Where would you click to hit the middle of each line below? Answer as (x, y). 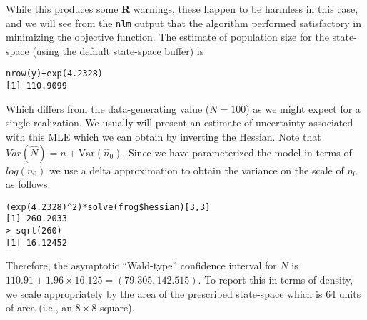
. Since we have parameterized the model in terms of (237, 152)
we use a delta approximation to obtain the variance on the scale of (196, 170)
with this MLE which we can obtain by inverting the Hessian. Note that (164, 136)
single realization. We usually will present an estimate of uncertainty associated (180, 122)
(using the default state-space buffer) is (118, 50)
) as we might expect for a (303, 108)
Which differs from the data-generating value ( (108, 108)
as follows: (28, 184)
